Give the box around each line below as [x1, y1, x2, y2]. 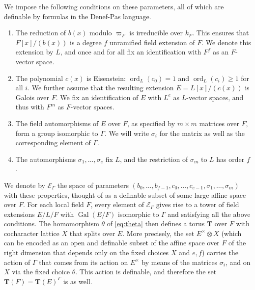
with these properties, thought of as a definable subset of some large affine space [4, 189, 246, 200]
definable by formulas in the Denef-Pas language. [4, 11, 151, 21]
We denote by [4, 180, 45, 190]
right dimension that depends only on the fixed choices [4, 247, 169, 258]
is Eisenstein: [86, 73, 126, 83]
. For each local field [23, 199, 84, 210]
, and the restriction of [120, 154, 188, 164]
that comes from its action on [39, 257, 128, 267]
